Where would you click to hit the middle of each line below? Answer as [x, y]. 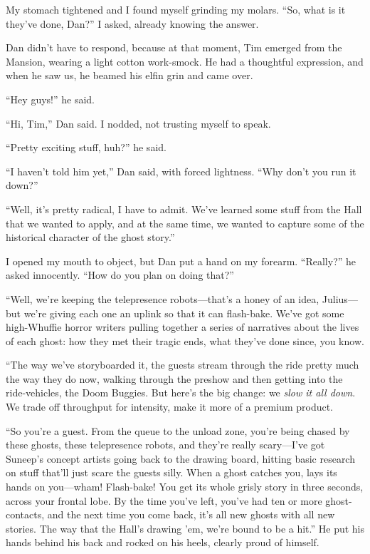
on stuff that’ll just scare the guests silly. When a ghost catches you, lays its [171, 472]
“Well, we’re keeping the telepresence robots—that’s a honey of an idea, [163, 298]
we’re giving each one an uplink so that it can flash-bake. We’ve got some [184, 313]
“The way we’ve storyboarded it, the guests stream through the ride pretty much [183, 365]
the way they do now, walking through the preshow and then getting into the [174, 378]
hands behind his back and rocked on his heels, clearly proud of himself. [163, 542]
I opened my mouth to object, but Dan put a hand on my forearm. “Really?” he [181, 261]
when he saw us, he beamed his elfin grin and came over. [129, 75]
